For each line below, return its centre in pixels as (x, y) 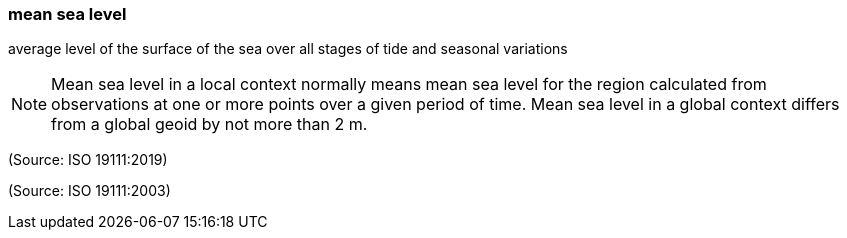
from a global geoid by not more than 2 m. (209, 124)
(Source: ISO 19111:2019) (88, 160)
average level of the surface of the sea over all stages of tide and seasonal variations (288, 49)
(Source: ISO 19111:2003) (89, 191)
